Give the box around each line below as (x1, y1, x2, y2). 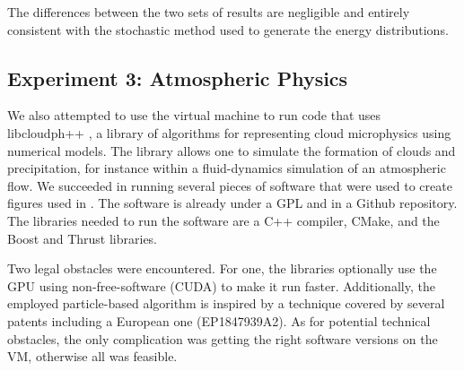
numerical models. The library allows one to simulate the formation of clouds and (7, 141, 456, 160)
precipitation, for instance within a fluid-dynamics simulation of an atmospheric (7, 159, 446, 177)
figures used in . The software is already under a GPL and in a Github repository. (7, 194, 458, 212)
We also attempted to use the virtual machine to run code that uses (7, 106, 381, 125)
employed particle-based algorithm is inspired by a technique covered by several (7, 294, 445, 313)
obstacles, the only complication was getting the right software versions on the (7, 329, 438, 348)
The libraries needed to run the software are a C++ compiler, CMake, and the (7, 211, 440, 229)
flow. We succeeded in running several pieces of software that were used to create (7, 176, 452, 194)
